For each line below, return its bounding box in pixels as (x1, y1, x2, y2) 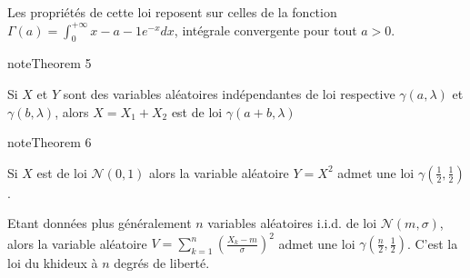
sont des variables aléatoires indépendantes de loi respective (63, 84, 395, 103)
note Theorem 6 (7, 133, 92, 152)
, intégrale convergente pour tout (174, 20, 357, 39)
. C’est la (406, 233, 458, 253)
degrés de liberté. (114, 253, 210, 273)
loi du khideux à (7, 253, 98, 273)
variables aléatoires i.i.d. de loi (207, 213, 377, 233)
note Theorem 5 (7, 54, 92, 73)
